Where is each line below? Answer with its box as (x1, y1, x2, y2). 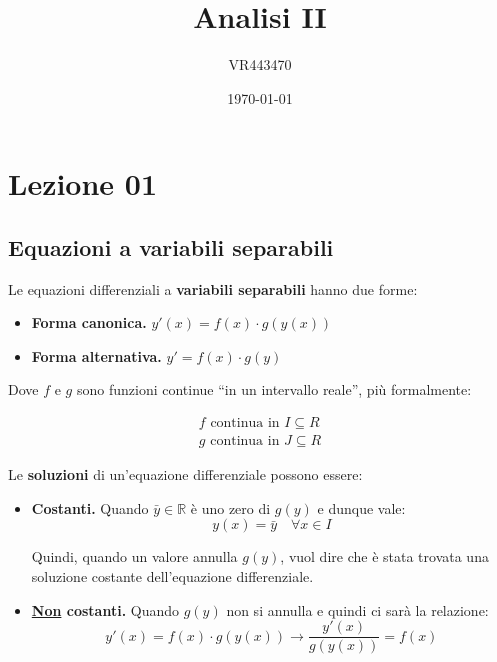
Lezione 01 (8, 163, 158, 204)
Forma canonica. (31, 312, 147, 333)
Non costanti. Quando (31, 599, 180, 620)
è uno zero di (190, 497, 271, 518)
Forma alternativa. (31, 345, 162, 366)
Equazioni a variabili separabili (8, 231, 334, 262)
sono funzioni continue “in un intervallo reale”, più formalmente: (76, 379, 472, 400)
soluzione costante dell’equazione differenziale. (31, 565, 314, 586)
